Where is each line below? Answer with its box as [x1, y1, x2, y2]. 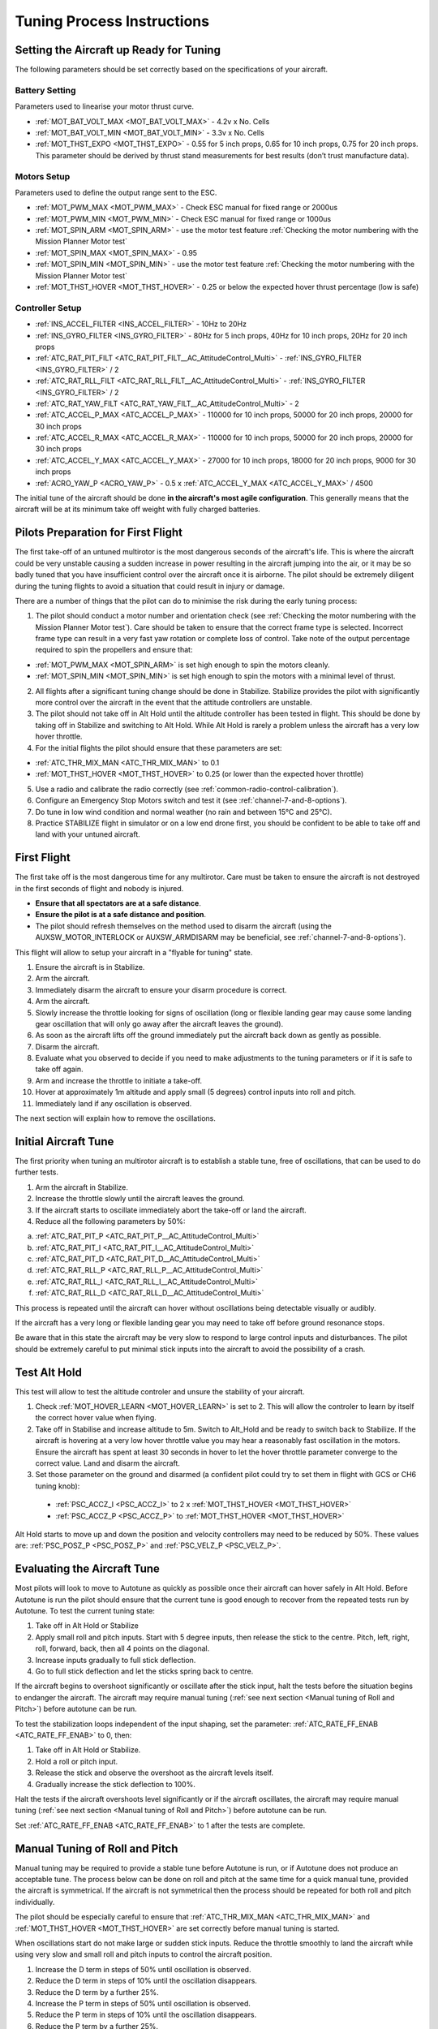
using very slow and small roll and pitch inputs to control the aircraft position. [15, 1949, 273, 1959]
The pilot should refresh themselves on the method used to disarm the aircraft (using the [35, 921, 332, 931]
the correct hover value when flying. [35, 1413, 157, 1423]
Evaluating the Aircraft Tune [15, 1562, 160, 1576]
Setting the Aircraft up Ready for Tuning [15, 43, 221, 57]
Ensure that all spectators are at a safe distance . [35, 898, 202, 908]
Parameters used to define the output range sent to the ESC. [15, 187, 217, 197]
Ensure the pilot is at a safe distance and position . [35, 910, 207, 920]
